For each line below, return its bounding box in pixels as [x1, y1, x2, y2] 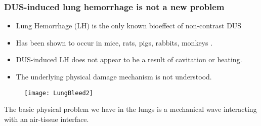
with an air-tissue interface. [4, 113, 89, 124]
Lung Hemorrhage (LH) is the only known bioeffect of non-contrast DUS [16, 20, 242, 31]
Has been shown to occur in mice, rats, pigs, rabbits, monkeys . [16, 37, 213, 48]
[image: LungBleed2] [24, 89, 94, 97]
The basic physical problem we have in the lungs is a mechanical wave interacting [4, 104, 257, 114]
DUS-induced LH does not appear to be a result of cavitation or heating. [16, 54, 242, 65]
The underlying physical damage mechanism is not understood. [16, 71, 212, 81]
